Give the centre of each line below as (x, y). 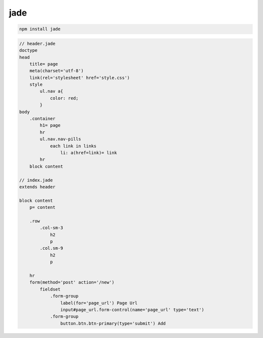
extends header (37, 187)
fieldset (50, 289)
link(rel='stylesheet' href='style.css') (80, 78)
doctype (28, 50)
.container (42, 119)
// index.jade (36, 180)
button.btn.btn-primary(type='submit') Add (113, 323)
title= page (44, 64)
